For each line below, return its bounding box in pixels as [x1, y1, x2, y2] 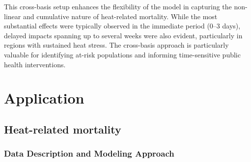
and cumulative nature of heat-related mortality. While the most [23, 11, 218, 21]
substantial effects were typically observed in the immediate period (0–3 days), [4, 21, 241, 31]
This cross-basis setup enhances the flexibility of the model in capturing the [4, 1, 232, 11]
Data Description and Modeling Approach [4, 147, 174, 160]
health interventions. [4, 59, 66, 69]
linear [4, 11, 21, 21]
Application [4, 88, 84, 108]
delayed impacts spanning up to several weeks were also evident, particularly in [4, 30, 243, 40]
